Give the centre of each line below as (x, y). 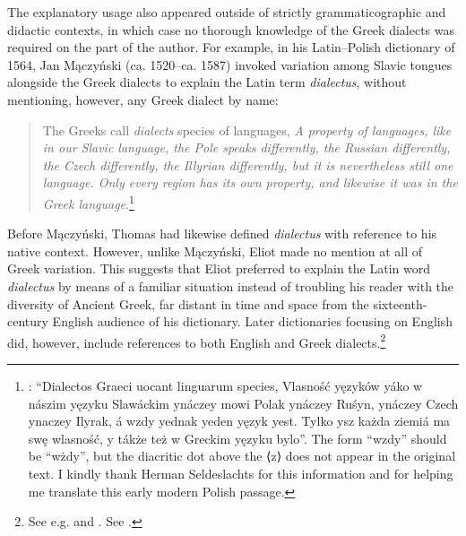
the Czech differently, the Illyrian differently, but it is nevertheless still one (248, 164)
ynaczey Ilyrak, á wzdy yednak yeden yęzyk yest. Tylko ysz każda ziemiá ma (239, 421)
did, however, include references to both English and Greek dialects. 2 (197, 341)
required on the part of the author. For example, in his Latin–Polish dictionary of (231, 47)
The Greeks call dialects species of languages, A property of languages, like (247, 130)
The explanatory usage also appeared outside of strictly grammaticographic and (227, 12)
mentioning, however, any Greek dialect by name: (143, 99)
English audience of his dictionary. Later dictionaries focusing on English (253, 321)
